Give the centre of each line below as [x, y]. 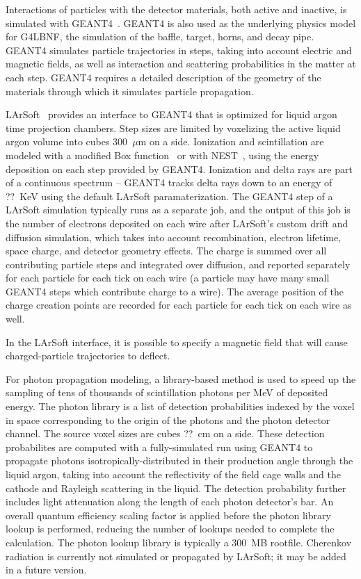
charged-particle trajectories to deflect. [88, 356]
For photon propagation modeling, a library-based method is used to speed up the [181, 378]
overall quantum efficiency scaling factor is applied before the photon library [168, 515]
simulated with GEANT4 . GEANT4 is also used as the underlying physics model [181, 23]
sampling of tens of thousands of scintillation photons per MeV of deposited [167, 392]
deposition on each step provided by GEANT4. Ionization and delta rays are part [179, 169]
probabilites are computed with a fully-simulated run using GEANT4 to [159, 447]
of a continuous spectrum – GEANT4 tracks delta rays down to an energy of [169, 182]
